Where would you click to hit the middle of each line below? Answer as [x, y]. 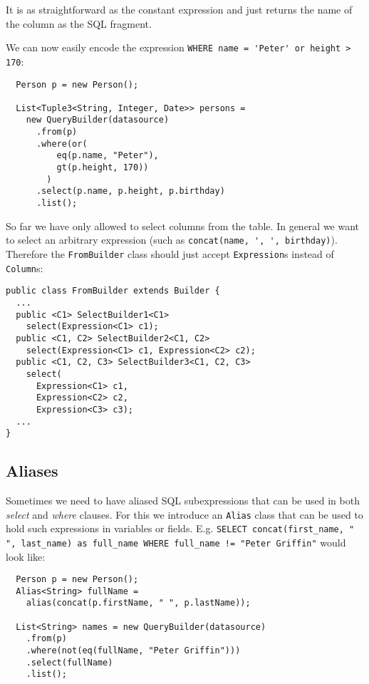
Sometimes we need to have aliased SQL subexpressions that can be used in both [183, 501]
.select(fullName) [69, 662]
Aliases [32, 471]
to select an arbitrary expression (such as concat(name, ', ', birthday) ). [172, 240]
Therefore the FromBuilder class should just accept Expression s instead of [170, 253]
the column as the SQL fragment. [79, 23]
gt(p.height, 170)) [103, 168]
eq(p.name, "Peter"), [108, 156]
